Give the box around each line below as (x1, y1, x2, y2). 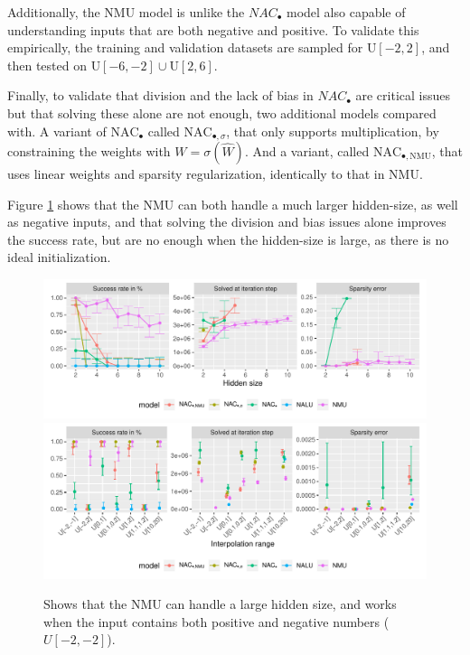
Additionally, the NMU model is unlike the (7, 3, 245, 21)
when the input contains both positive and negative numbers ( (43, 612, 390, 631)
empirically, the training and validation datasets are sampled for (7, 38, 363, 57)
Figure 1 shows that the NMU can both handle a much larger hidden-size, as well (7, 194, 458, 213)
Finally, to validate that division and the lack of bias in (7, 86, 314, 105)
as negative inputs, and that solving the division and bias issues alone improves (7, 212, 446, 231)
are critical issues (355, 86, 451, 105)
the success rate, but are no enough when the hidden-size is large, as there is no (7, 229, 449, 248)
